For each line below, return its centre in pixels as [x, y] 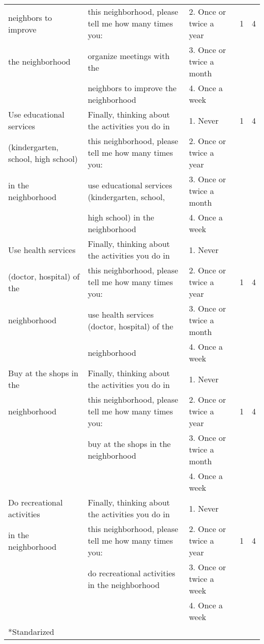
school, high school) [43, 158]
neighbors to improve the [132, 88]
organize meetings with [128, 55]
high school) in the [121, 217]
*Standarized [31, 632]
